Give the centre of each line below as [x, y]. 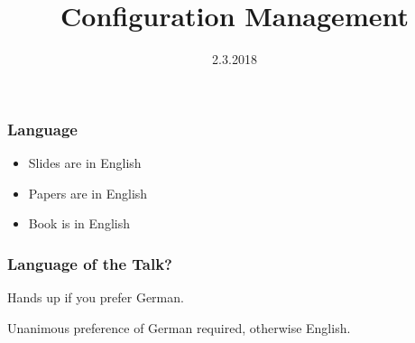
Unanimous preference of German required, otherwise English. [179, 327]
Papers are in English [88, 193]
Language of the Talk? [90, 263]
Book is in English [79, 223]
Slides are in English [85, 163]
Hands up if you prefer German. [96, 297]
